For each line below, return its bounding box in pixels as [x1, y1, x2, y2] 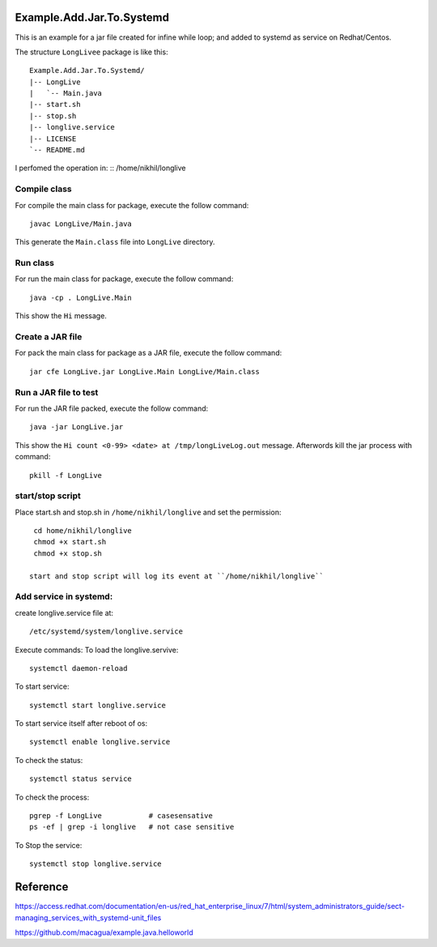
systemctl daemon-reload [29, 663, 128, 672]
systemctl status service [29, 774, 133, 783]
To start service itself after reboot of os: [15, 719, 148, 728]
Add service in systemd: [15, 591, 113, 603]
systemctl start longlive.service [29, 701, 166, 710]
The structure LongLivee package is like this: [15, 47, 169, 57]
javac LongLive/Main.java [29, 219, 133, 228]
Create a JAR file [15, 331, 83, 343]
